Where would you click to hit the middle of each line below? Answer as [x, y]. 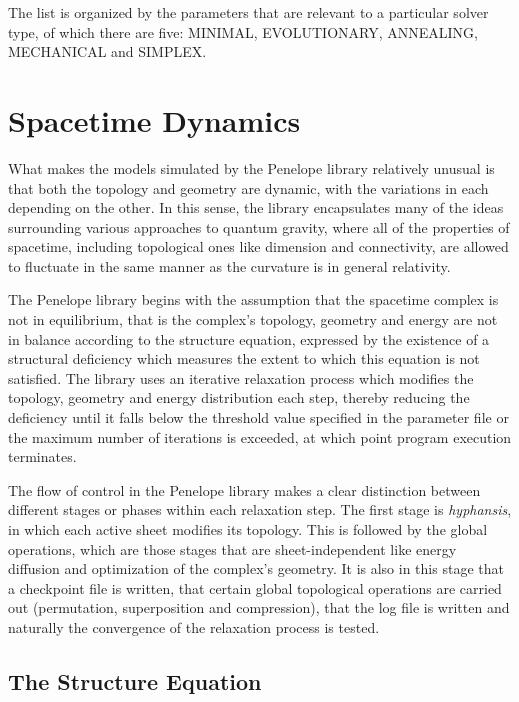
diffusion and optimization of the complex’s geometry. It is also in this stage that [256, 568]
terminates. [42, 456]
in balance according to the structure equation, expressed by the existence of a [249, 338]
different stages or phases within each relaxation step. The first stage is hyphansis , [260, 509]
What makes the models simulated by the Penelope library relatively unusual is [251, 167]
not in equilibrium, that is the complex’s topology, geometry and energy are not [253, 319]
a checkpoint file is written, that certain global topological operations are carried [255, 587]
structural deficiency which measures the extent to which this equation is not [244, 358]
